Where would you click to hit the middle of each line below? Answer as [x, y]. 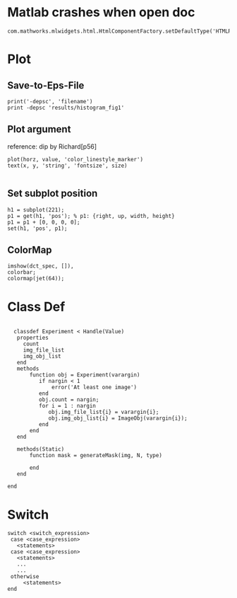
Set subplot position [53, 194]
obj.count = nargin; [69, 400]
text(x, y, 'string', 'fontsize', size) [68, 166]
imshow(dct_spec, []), [41, 266]
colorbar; [22, 272]
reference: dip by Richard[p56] [52, 146]
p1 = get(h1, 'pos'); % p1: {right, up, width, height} [91, 216]
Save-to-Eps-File [46, 85]
